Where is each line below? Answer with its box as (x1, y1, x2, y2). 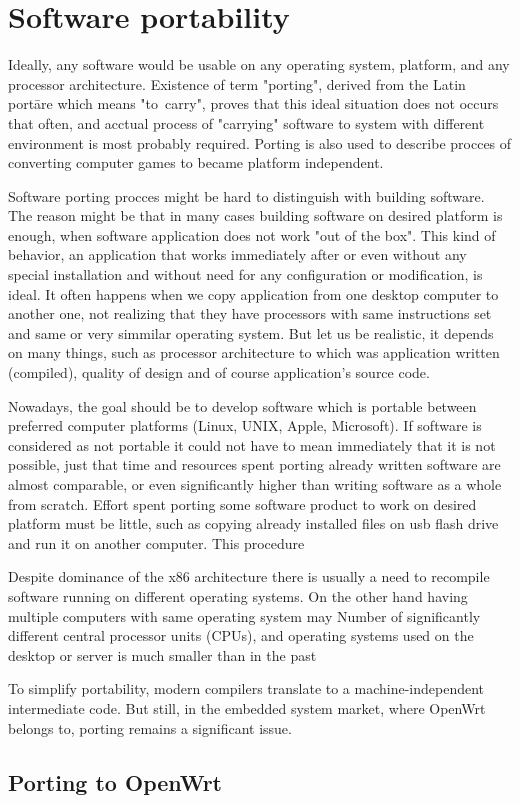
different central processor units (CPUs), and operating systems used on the (8, 625, 474, 646)
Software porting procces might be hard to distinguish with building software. (8, 185, 485, 206)
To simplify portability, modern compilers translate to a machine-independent (8, 678, 485, 699)
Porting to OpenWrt (8, 766, 222, 797)
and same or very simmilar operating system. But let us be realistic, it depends (8, 322, 494, 343)
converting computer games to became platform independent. (8, 152, 384, 173)
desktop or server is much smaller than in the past (8, 644, 317, 665)
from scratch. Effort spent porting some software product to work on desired (8, 493, 477, 514)
